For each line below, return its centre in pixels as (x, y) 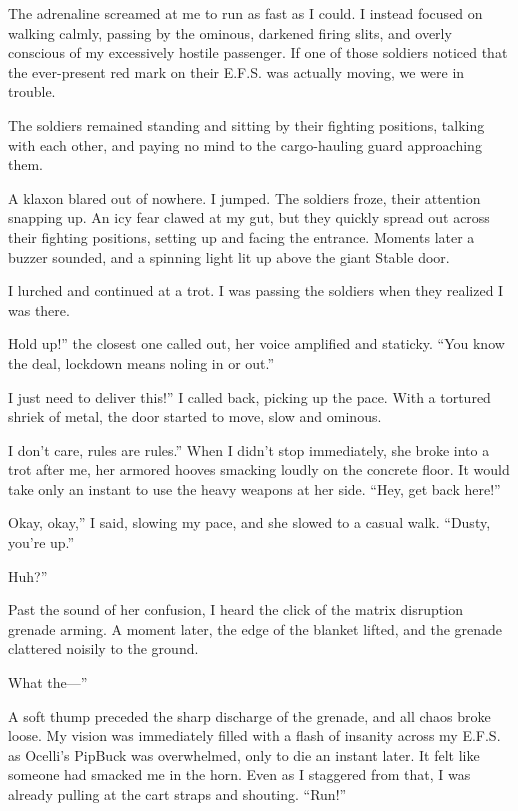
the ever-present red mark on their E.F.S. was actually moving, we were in (236, 71)
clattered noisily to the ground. (103, 648)
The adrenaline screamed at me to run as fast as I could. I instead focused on (245, 13)
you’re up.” (41, 542)
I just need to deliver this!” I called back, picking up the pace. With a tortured (249, 396)
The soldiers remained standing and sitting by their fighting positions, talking (246, 124)
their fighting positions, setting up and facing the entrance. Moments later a (241, 236)
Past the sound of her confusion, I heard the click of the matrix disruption (235, 609)
